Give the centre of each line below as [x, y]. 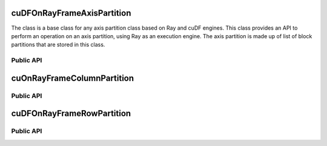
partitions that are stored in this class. [58, 45]
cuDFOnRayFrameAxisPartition [71, 13]
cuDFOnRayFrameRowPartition [71, 114]
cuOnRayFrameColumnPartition [73, 78]
